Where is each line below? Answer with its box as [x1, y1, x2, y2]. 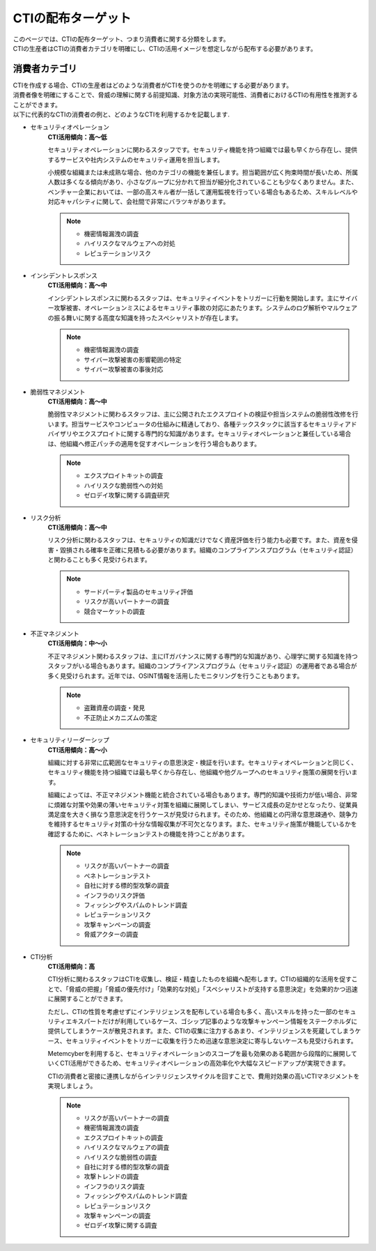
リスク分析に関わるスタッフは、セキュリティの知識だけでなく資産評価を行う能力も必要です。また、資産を [47, 536, 352, 544]
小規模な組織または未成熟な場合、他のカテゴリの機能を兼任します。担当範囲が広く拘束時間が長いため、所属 [47, 168, 359, 176]
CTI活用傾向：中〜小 [47, 639, 107, 647]
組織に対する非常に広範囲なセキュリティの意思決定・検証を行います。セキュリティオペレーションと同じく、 [47, 758, 358, 767]
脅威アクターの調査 [84, 930, 139, 939]
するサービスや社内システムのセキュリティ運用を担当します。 [47, 155, 224, 164]
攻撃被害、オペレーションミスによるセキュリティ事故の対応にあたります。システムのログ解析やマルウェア [53, 304, 358, 312]
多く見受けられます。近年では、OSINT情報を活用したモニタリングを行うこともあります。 [47, 671, 304, 680]
